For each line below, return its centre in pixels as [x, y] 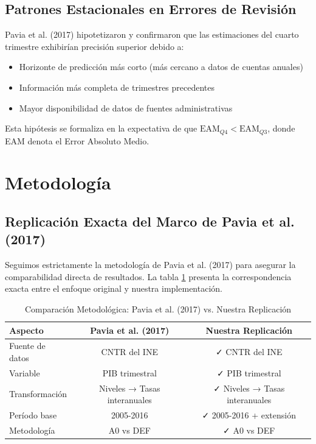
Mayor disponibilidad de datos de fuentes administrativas [126, 107]
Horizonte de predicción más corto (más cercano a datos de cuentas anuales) [161, 67]
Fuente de [27, 346]
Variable [25, 372]
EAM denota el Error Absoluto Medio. [77, 140]
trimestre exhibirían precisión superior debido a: [94, 46]
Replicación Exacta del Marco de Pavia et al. [150, 221]
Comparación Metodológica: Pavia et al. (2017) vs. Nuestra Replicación [158, 308]
